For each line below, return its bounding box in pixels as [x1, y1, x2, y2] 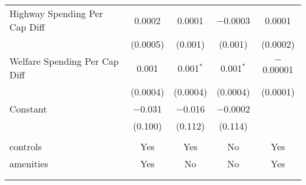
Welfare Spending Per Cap [9, 54, 119, 68]
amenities [9, 157, 48, 170]
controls [9, 140, 42, 153]
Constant [9, 102, 47, 115]
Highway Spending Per [9, 6, 103, 20]
